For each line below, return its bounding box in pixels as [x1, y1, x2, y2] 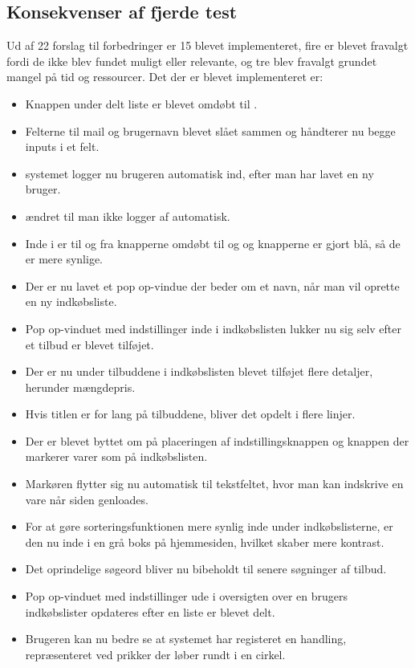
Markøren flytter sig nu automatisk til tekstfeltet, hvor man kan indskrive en [25, 475, 404, 492]
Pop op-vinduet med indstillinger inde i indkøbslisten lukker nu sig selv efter [25, 320, 401, 336]
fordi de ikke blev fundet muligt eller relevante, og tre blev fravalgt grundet [6, 52, 377, 69]
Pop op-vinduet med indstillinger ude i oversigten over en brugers [25, 588, 348, 605]
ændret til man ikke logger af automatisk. [25, 207, 230, 224]
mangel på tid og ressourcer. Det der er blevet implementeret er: [6, 68, 323, 85]
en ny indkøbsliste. [25, 293, 117, 310]
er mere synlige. [25, 250, 103, 267]
